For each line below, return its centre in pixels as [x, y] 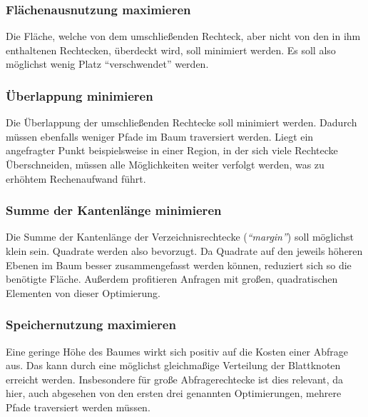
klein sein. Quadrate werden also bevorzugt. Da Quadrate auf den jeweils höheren [184, 251]
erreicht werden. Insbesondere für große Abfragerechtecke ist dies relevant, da [175, 379]
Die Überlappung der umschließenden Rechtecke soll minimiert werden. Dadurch [182, 122]
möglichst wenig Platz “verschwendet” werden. [107, 64]
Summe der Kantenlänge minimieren [114, 210]
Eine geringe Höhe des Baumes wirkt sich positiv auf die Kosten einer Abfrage [177, 351]
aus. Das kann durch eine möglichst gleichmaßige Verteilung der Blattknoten [173, 365]
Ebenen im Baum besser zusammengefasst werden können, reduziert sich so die [179, 265]
